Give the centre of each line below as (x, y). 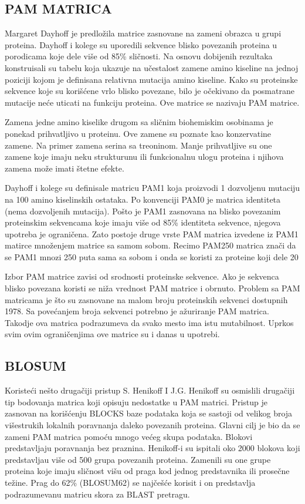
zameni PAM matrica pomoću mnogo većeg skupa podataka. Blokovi (129, 436)
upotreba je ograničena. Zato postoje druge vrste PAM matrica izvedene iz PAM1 (152, 233)
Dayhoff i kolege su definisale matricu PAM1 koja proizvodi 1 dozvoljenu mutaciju (152, 188)
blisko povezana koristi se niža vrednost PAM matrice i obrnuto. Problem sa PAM (152, 288)
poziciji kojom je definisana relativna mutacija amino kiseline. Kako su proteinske (151, 79)
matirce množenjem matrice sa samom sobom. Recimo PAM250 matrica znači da (150, 245)
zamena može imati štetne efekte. (65, 168)
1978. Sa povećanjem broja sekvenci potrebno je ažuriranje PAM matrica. (137, 311)
